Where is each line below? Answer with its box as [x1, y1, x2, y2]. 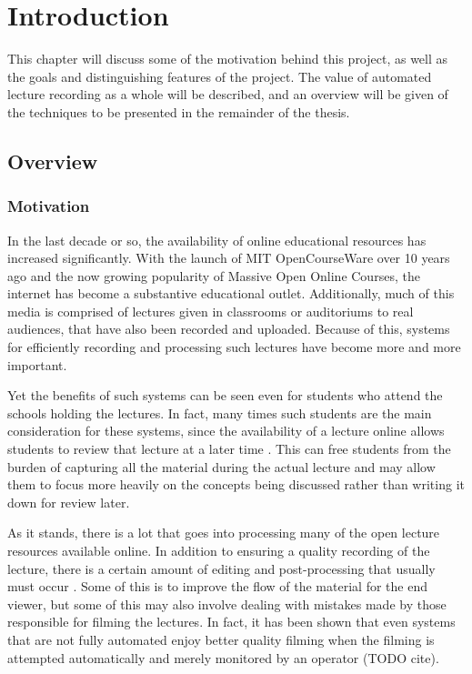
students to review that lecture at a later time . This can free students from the [7, 439, 451, 458]
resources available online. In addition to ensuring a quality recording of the [7, 541, 430, 559]
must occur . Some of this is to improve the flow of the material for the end [7, 577, 427, 596]
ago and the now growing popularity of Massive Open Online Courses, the [7, 266, 420, 285]
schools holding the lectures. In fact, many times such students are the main [7, 403, 432, 422]
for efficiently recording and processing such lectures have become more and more [7, 337, 461, 357]
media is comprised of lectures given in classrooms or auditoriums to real [7, 301, 414, 320]
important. [7, 355, 67, 374]
